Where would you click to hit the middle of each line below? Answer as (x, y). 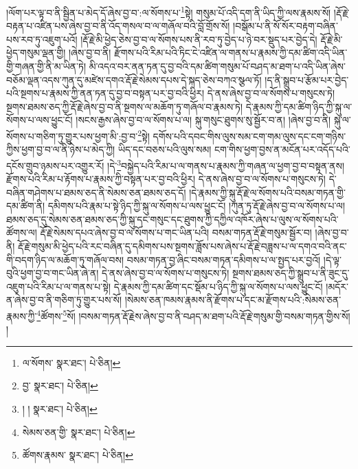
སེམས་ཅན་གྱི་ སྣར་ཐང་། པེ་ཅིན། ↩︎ (79, 432)
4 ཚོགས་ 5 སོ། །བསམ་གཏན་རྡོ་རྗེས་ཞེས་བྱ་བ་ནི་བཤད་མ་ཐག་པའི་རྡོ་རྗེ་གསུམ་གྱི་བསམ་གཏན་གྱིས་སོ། (193, 315)
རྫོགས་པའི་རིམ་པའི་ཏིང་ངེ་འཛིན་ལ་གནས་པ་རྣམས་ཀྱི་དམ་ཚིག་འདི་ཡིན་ (231, 53)
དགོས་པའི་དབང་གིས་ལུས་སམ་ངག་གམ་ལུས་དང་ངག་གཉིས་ (249, 136)
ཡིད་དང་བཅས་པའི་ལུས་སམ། (165, 149)
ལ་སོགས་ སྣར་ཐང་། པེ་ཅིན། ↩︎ (71, 362)
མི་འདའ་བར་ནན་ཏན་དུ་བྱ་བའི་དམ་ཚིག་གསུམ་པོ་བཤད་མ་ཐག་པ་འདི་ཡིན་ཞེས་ (217, 66)
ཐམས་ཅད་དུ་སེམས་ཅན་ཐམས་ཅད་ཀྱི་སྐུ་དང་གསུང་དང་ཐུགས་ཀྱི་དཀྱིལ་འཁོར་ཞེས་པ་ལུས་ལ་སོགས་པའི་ (172, 219)
